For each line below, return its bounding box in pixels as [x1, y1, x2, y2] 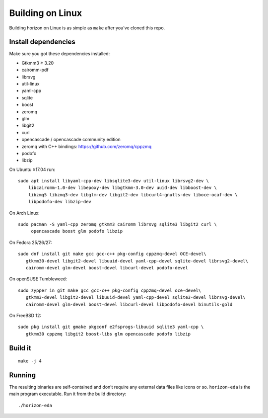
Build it [9, 343, 31, 352]
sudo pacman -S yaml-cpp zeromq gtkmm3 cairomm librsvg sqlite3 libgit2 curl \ [18, 222, 217, 227]
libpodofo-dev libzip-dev [28, 199, 92, 205]
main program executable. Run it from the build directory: [9, 391, 127, 397]
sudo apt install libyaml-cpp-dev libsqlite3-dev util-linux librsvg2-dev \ [18, 178, 209, 184]
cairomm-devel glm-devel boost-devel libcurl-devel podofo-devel [25, 265, 188, 270]
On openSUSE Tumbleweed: [9, 276, 67, 282]
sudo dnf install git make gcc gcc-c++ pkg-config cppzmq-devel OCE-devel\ [18, 251, 206, 257]
